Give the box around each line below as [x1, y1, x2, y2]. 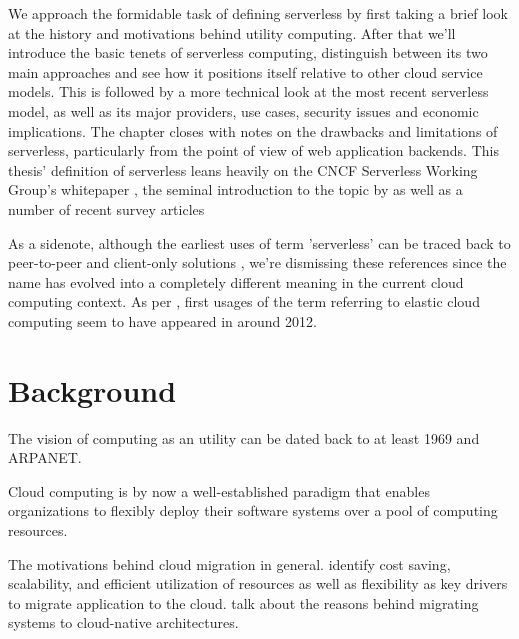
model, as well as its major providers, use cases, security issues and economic [8, 100, 479, 121]
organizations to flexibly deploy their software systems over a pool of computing [8, 500, 498, 521]
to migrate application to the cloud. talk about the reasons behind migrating [8, 592, 479, 613]
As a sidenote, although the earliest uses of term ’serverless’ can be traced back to [8, 232, 511, 253]
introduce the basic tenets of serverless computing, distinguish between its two [8, 42, 488, 63]
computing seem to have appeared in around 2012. [8, 310, 317, 331]
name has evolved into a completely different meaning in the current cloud [8, 271, 464, 292]
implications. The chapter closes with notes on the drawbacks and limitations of [8, 120, 498, 141]
